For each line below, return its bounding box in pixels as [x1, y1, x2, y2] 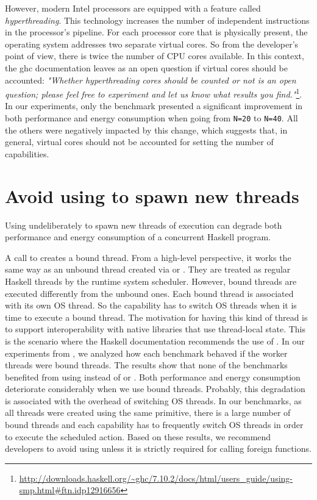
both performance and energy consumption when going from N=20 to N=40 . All [5, 112, 298, 124]
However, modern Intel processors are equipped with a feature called [5, 2, 261, 14]
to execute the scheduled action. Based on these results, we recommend [5, 430, 271, 443]
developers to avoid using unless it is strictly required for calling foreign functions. [5, 442, 312, 455]
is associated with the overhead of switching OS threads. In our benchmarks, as [5, 394, 302, 407]
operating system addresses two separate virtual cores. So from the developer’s [5, 37, 299, 50]
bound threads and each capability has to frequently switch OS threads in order [5, 418, 304, 431]
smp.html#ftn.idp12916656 [19, 484, 121, 496]
